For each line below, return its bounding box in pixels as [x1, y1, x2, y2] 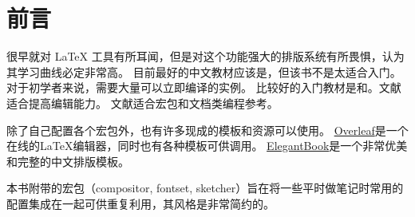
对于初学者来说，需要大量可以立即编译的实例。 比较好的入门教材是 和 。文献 [6, 79, 401, 96]
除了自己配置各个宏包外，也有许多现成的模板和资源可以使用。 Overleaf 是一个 [6, 121, 409, 138]
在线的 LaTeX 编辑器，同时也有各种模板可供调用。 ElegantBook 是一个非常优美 [6, 137, 408, 154]
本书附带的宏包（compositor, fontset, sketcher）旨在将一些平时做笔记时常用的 [6, 180, 404, 196]
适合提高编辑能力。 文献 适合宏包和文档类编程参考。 [6, 94, 279, 111]
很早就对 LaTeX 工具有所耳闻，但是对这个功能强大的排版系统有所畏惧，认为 [6, 48, 405, 65]
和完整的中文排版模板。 [6, 152, 129, 169]
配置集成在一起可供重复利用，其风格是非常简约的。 [6, 195, 275, 211]
